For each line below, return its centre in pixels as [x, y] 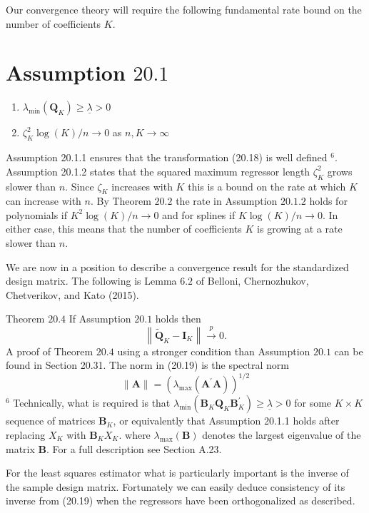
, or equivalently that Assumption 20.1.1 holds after [226, 421]
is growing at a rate [300, 229]
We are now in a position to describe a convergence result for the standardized [177, 266]
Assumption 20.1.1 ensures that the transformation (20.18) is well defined [167, 157]
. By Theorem [121, 201]
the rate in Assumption [227, 201]
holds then [178, 319]
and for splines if [199, 214]
